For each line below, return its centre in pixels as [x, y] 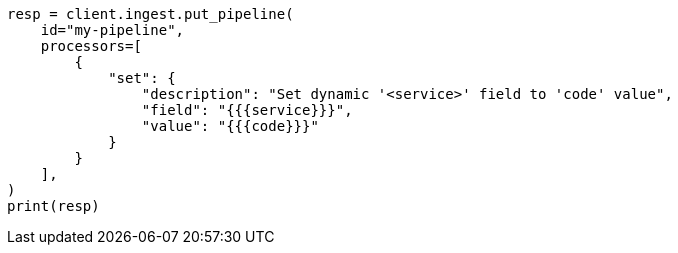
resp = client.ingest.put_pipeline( [150, 14]
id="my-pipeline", [112, 30]
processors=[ [91, 46]
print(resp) [53, 206]
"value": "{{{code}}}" [230, 126]
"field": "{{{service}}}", [247, 110]
